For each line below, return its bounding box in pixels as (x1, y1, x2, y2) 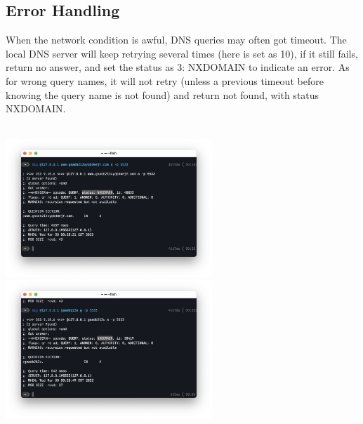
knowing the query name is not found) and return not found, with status (6, 87, 319, 102)
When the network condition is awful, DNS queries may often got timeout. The (6, 32, 347, 47)
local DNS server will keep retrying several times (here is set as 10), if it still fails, (6, 46, 358, 60)
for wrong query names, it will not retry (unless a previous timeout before (6, 73, 324, 88)
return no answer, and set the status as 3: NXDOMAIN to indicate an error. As (6, 60, 350, 74)
